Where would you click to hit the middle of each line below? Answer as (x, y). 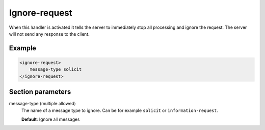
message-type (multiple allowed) (42, 104)
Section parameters (40, 92)
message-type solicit (56, 69)
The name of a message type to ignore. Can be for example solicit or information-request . (120, 110)
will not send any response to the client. (49, 34)
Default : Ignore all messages (51, 119)
